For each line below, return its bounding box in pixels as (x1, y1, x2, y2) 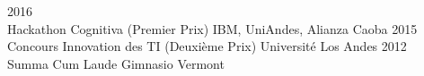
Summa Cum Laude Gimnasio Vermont (7, 54, 225, 72)
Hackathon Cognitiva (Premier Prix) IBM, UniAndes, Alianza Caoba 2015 (7, 19, 418, 38)
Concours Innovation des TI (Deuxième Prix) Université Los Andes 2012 (7, 37, 407, 55)
